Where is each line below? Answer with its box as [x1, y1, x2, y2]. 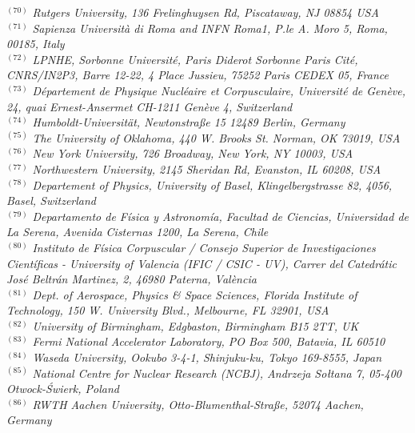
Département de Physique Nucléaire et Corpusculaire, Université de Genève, [32, 82, 406, 98]
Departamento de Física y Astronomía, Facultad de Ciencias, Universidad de [32, 207, 409, 224]
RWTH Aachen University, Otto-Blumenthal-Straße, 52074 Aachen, [32, 395, 364, 412]
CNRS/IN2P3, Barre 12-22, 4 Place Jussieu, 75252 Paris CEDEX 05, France [6, 66, 389, 83]
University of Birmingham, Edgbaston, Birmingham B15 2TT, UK [32, 317, 359, 334]
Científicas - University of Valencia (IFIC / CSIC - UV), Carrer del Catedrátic [6, 255, 397, 271]
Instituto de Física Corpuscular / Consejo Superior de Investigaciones [32, 239, 376, 255]
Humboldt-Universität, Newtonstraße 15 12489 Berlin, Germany [32, 114, 345, 130]
